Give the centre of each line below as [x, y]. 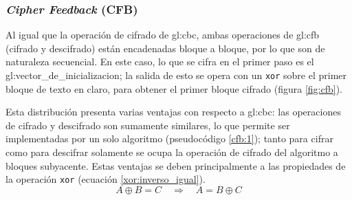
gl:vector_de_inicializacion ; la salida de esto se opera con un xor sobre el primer [176, 75]
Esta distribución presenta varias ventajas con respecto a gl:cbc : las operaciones [173, 112]
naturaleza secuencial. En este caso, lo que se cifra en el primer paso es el [160, 62]
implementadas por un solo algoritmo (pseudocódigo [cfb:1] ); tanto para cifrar [169, 138]
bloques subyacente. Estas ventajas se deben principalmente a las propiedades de [176, 165]
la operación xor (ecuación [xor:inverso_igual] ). [106, 179]
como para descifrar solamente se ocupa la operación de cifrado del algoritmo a [172, 152]
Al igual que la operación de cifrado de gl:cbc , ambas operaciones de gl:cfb [163, 35]
